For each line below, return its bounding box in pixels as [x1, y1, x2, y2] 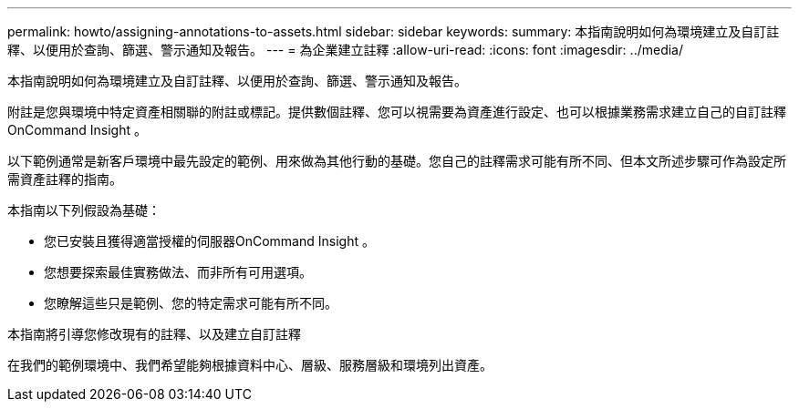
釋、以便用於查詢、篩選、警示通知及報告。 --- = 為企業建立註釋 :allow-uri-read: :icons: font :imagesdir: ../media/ [7, 42, 684, 57]
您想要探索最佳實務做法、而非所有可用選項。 [44, 264, 312, 280]
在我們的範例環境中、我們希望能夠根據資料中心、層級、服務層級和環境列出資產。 [7, 357, 493, 373]
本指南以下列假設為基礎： [7, 202, 161, 218]
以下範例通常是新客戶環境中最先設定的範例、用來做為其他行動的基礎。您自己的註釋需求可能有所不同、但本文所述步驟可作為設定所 [7, 153, 786, 169]
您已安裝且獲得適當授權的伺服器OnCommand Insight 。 [44, 233, 375, 249]
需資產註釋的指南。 [7, 171, 122, 187]
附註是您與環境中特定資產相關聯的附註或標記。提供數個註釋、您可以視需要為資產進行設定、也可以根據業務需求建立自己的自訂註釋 [7, 104, 786, 119]
